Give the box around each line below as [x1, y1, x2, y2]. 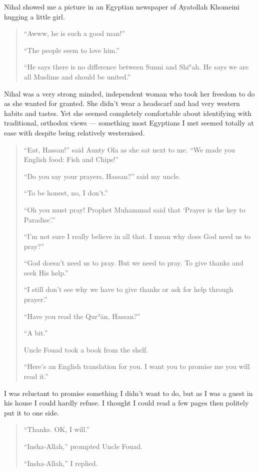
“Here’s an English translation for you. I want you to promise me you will [23, 361, 250, 371]
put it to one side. [4, 407, 59, 417]
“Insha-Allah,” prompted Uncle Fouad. [23, 441, 142, 451]
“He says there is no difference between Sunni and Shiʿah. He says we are [23, 61, 249, 72]
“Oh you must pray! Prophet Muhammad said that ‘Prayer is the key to [23, 204, 245, 214]
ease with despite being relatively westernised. [4, 127, 145, 137]
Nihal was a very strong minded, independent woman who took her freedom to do [4, 88, 255, 98]
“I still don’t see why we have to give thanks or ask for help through [23, 284, 233, 294]
